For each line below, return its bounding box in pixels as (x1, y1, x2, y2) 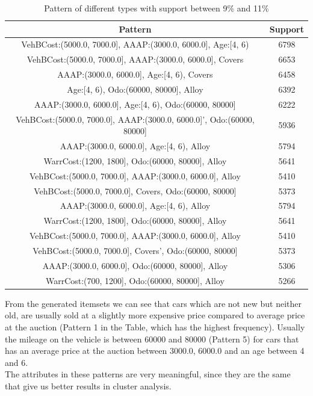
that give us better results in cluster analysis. (5, 379, 172, 392)
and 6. (5, 356, 28, 368)
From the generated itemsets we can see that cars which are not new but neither (5, 297, 302, 309)
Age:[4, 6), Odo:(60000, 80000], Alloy (67, 82, 203, 95)
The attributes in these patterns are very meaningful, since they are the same (5, 368, 291, 380)
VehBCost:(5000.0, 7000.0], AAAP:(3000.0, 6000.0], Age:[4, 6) (21, 38, 249, 51)
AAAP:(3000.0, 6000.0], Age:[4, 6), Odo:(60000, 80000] (34, 97, 236, 110)
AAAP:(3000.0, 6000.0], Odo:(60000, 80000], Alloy (42, 259, 228, 271)
